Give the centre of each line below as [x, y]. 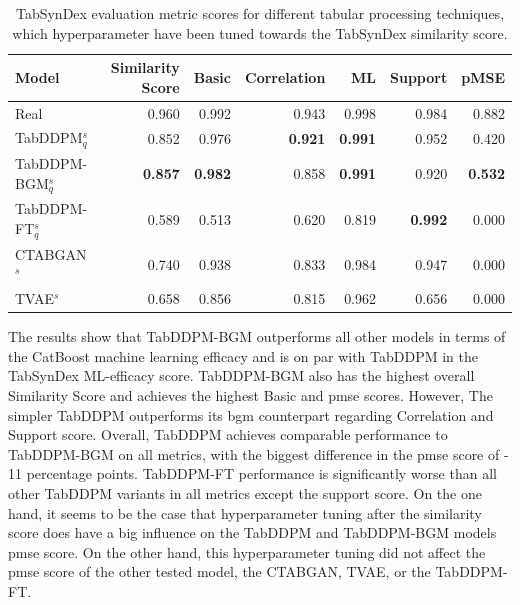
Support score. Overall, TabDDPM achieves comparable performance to [228, 434]
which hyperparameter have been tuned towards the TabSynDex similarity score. [260, 32]
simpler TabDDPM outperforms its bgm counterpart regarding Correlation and [251, 414]
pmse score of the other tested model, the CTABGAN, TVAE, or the [219, 571]
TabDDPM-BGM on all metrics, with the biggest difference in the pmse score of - [258, 453]
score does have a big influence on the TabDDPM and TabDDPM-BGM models [252, 532]
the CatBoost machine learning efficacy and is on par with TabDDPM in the [243, 355]
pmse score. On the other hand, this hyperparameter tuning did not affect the [247, 551]
